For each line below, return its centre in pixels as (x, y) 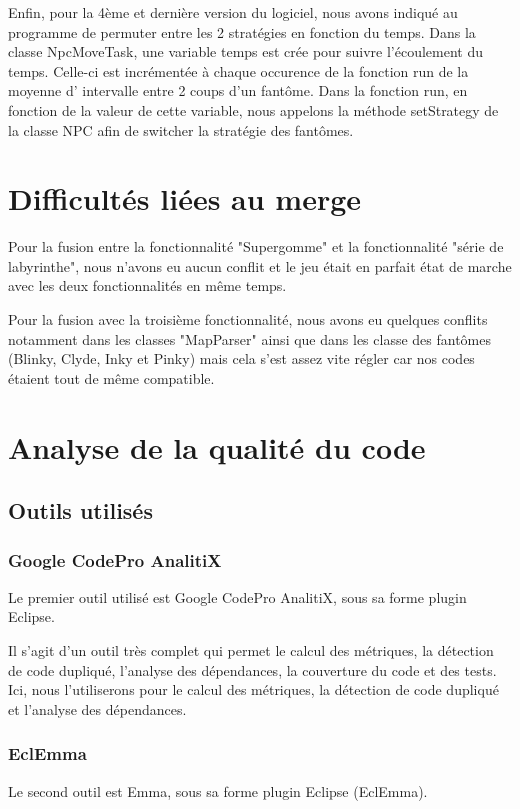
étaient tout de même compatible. (111, 377)
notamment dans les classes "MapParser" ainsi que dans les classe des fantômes (249, 338)
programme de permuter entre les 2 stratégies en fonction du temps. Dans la (242, 31)
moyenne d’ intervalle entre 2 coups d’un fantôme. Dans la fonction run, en (238, 90)
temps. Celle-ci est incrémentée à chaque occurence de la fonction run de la (238, 70)
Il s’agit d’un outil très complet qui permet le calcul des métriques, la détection (251, 650)
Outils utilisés (80, 510)
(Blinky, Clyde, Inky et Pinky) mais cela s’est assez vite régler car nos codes (241, 358)
